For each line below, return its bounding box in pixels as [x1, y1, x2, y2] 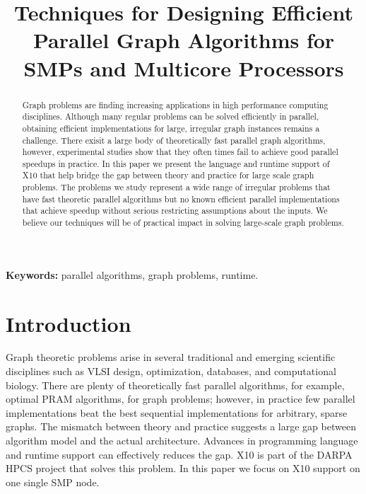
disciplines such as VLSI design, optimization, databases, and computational [6, 364, 336, 379]
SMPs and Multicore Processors [23, 53, 344, 82]
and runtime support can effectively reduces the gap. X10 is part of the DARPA [6, 447, 353, 461]
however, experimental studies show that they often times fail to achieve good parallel [22, 146, 338, 158]
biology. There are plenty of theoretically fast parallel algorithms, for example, [6, 377, 345, 392]
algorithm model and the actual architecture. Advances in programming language [6, 433, 358, 448]
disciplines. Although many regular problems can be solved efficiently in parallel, [22, 110, 319, 122]
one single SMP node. [6, 474, 100, 489]
